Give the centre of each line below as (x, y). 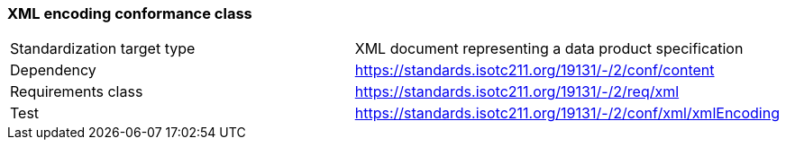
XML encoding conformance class (130, 13)
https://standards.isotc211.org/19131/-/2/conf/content (535, 70)
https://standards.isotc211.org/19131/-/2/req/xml (517, 92)
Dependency (53, 70)
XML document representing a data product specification (549, 49)
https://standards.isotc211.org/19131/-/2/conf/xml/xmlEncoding (567, 113)
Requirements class (77, 92)
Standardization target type (103, 49)
